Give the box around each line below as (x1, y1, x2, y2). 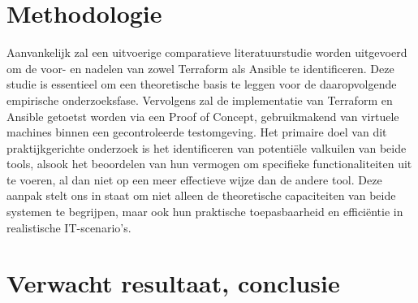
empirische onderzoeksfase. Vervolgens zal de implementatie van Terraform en (6, 91, 393, 108)
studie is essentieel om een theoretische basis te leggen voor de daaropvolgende (6, 76, 397, 93)
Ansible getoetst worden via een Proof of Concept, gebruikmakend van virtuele (6, 107, 399, 124)
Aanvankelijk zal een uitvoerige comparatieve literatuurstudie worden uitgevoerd (6, 44, 407, 61)
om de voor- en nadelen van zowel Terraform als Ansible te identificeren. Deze (6, 59, 394, 76)
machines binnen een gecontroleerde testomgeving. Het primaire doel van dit (6, 123, 387, 141)
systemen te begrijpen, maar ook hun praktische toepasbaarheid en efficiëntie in (6, 203, 403, 220)
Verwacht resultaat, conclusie (6, 266, 340, 300)
